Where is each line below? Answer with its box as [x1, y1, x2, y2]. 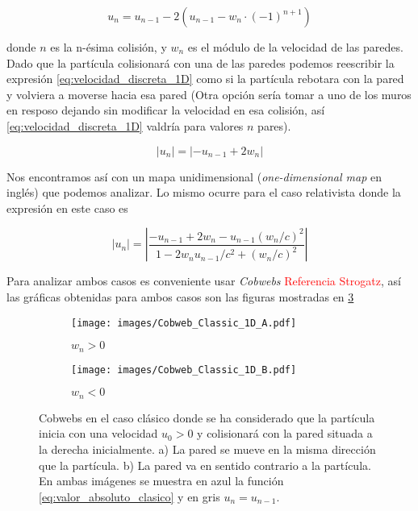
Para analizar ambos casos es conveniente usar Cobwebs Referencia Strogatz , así [6, 272, 401, 289]
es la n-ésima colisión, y [50, 39, 167, 55]
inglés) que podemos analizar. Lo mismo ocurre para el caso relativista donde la [6, 184, 401, 201]
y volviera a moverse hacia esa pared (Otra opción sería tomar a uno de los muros [6, 85, 412, 102]
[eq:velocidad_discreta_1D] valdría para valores [6, 117, 244, 134]
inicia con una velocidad [39, 425, 158, 442]
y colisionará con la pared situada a [197, 425, 373, 442]
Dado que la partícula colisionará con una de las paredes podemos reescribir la [6, 54, 395, 71]
